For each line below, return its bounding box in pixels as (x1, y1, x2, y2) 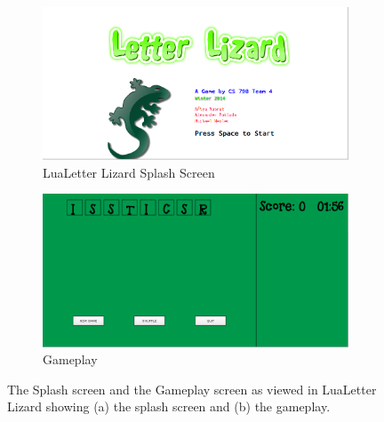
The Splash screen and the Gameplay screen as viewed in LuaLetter (7, 379, 377, 398)
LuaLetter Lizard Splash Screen (43, 163, 215, 181)
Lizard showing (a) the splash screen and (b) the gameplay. (7, 397, 331, 416)
